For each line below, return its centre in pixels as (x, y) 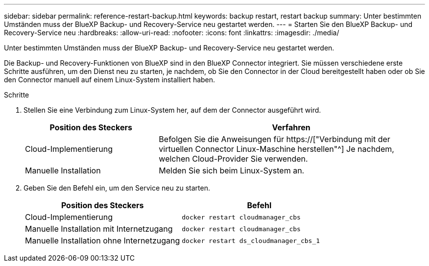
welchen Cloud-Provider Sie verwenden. (233, 159)
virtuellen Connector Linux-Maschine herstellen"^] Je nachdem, (276, 149)
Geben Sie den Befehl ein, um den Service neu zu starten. (117, 188)
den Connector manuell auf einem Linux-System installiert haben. (110, 80)
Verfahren (291, 127)
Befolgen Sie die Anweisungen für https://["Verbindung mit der (274, 139)
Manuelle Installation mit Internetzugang (99, 229)
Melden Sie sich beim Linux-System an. (232, 170)
